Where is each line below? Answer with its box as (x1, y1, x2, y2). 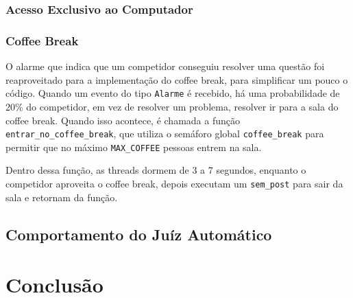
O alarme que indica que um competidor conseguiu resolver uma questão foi (5, 59, 325, 73)
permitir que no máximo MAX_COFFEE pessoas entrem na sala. (5, 139, 262, 154)
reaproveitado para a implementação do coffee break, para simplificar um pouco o (5, 72, 348, 87)
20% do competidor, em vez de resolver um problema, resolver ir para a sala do (5, 99, 339, 113)
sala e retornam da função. (5, 190, 118, 204)
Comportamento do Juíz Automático (5, 223, 272, 244)
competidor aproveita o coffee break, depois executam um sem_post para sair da (5, 176, 343, 190)
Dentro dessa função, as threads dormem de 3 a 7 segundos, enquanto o (5, 163, 306, 177)
